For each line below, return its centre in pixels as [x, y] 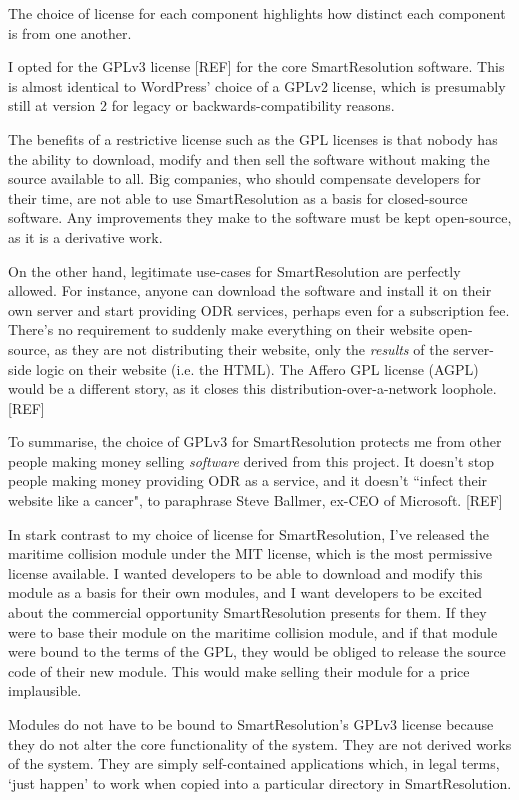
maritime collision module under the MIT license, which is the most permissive [250, 553]
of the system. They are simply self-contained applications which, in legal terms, [254, 763]
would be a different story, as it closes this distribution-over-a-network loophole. [252, 388]
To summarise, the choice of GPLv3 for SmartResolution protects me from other [255, 441]
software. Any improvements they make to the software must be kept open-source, [260, 217]
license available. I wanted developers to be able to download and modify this [245, 572]
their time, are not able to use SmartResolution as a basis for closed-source [238, 197]
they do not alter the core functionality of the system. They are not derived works [260, 743]
